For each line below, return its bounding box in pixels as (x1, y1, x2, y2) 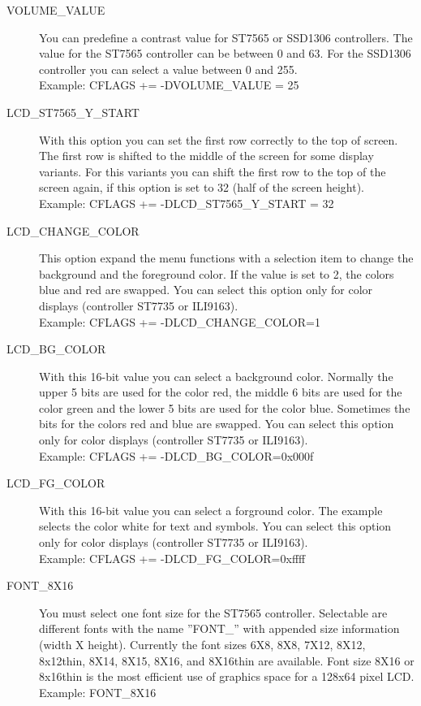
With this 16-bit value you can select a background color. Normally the (39, 367, 393, 384)
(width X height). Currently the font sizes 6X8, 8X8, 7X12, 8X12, (39, 636, 366, 652)
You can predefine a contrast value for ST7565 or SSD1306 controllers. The (39, 28, 413, 45)
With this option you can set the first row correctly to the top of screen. (39, 131, 398, 148)
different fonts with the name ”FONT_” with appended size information (39, 620, 400, 637)
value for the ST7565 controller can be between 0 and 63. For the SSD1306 (39, 45, 411, 62)
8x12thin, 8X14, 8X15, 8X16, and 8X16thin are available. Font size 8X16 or (39, 652, 415, 669)
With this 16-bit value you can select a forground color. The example (39, 501, 383, 518)
